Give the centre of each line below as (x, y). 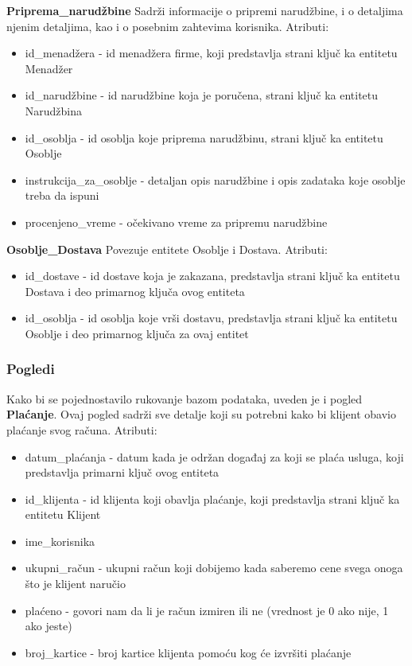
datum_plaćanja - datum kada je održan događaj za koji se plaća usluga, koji (214, 456)
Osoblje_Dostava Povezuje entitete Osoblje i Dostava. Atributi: (167, 249)
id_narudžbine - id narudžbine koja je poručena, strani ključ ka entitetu (202, 95)
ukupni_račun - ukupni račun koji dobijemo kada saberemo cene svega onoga (214, 568)
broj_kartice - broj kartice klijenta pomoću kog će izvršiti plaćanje (188, 652)
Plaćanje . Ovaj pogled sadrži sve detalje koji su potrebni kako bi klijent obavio (201, 414)
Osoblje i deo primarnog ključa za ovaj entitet (137, 333)
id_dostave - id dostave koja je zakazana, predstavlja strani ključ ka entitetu (212, 276)
